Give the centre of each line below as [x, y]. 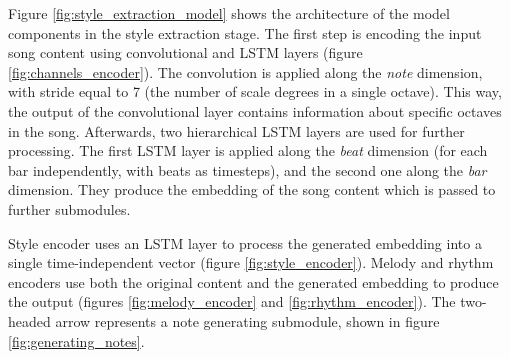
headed [29, 320]
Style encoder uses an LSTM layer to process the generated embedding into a [245, 242]
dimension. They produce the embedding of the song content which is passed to [252, 189]
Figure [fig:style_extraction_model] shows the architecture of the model [229, 13]
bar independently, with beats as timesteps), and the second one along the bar [247, 169]
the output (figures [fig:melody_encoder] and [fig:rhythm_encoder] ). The [232, 301]
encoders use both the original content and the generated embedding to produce [253, 281]
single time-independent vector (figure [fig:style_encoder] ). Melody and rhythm [251, 262]
